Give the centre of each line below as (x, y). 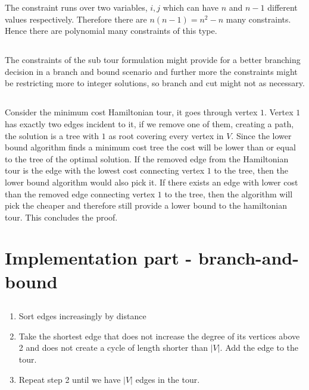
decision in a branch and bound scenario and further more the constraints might (151, 71)
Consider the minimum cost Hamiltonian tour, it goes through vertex (131, 112)
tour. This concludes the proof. (61, 217)
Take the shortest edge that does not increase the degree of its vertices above (159, 336)
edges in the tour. (168, 379)
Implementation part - (99, 258)
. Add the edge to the (259, 347)
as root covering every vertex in (166, 135)
